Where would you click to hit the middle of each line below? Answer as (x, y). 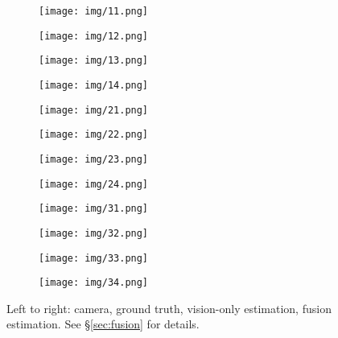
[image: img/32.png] (94, 233)
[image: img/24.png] (94, 184)
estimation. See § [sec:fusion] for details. (103, 324)
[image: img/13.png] (94, 61)
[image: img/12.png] (94, 36)
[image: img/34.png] (94, 283)
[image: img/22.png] (94, 135)
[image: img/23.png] (94, 159)
